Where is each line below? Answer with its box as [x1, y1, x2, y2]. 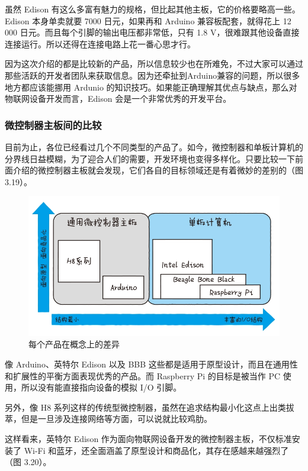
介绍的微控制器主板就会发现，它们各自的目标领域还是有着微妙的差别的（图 [12, 164, 303, 176]
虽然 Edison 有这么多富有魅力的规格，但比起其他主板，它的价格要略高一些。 [5, 3, 300, 15]
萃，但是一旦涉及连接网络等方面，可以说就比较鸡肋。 [5, 412, 212, 425]
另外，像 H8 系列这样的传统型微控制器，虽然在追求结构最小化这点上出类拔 [5, 401, 294, 413]
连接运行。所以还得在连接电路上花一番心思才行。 [5, 37, 195, 50]
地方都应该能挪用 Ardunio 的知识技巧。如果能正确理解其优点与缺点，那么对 [5, 80, 297, 93]
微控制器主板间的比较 [5, 117, 102, 132]
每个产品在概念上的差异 [28, 338, 120, 350]
